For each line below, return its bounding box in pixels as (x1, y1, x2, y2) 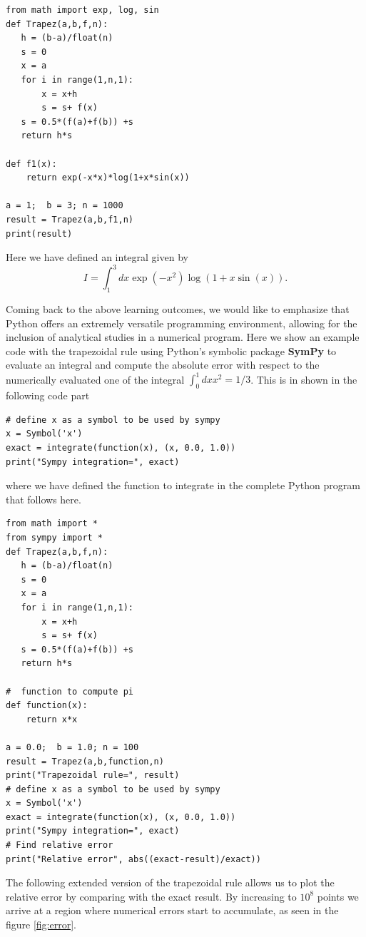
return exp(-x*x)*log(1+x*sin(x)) (26, 173, 190, 183)
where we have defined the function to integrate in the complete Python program (6, 478, 360, 493)
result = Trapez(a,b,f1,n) (6, 214, 133, 225)
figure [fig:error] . (6, 917, 76, 932)
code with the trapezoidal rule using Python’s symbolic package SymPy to (6, 343, 337, 358)
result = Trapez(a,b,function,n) (6, 756, 164, 767)
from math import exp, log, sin (6, 5, 159, 15)
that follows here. (6, 491, 81, 506)
